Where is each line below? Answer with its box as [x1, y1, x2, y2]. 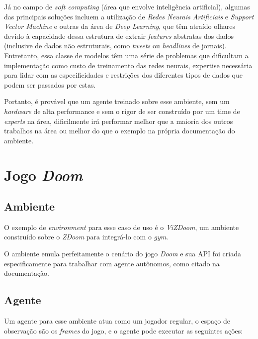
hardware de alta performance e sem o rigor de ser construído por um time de [4, 106, 240, 116]
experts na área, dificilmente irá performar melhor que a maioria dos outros [4, 115, 233, 126]
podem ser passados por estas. [4, 79, 96, 90]
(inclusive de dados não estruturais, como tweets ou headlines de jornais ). [4, 40, 227, 51]
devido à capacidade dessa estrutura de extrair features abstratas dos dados [4, 30, 234, 41]
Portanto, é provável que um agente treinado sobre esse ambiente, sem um [4, 96, 230, 107]
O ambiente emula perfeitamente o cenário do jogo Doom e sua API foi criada [4, 248, 241, 259]
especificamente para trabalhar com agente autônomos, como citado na [4, 258, 220, 268]
